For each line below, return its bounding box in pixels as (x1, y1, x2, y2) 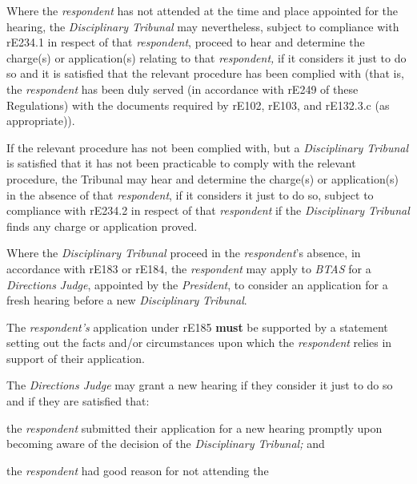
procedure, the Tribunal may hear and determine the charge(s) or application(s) (6, 170, 399, 187)
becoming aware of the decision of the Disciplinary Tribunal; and (6, 435, 325, 452)
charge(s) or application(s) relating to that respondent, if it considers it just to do (6, 49, 407, 66)
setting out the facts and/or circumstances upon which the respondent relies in (6, 334, 392, 351)
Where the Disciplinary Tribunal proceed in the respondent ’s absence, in (6, 244, 361, 261)
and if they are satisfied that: (6, 393, 150, 409)
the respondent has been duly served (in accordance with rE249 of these (6, 80, 359, 97)
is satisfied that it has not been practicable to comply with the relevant (6, 155, 356, 171)
